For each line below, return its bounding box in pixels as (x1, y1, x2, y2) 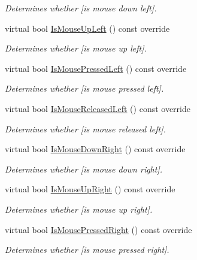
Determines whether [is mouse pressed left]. (5, 82, 164, 95)
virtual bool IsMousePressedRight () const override (5, 223, 192, 235)
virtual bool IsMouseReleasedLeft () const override (5, 102, 190, 114)
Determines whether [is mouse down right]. (5, 162, 163, 175)
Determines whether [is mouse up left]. (5, 42, 147, 55)
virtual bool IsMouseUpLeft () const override (5, 22, 170, 34)
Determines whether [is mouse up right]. (5, 202, 153, 215)
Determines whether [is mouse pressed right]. (5, 243, 169, 256)
